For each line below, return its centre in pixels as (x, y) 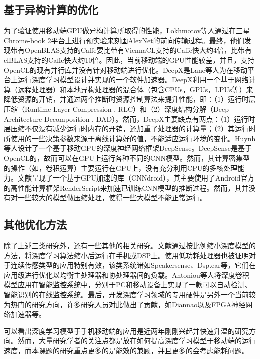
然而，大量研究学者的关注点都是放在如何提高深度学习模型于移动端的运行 (137, 341)
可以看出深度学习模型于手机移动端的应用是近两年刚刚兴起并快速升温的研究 (126, 331)
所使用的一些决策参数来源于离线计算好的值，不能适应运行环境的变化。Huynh (130, 138)
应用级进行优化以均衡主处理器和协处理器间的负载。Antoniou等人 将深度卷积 (127, 275)
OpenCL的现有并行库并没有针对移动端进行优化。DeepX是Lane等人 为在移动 (126, 69)
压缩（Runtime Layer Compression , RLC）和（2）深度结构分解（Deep (116, 109)
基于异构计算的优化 (51, 9)
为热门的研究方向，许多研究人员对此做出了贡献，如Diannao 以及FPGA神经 (125, 304)
